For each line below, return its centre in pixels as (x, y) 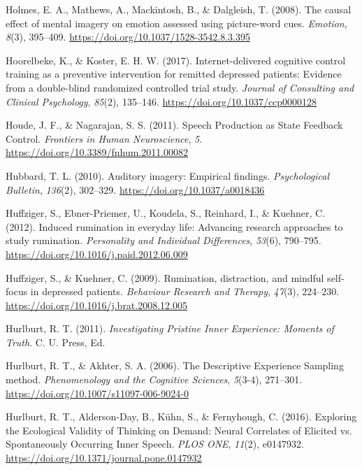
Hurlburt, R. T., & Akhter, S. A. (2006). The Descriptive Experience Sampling (175, 365)
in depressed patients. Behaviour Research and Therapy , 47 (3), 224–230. (185, 291)
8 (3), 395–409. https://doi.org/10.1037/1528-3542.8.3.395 (128, 37)
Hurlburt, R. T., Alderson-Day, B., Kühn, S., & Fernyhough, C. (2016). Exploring (181, 416)
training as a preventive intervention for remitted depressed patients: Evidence (174, 74)
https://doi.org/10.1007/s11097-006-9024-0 (97, 393)
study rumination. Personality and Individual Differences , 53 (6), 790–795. (164, 240)
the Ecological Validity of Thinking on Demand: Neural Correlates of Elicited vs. (179, 430)
